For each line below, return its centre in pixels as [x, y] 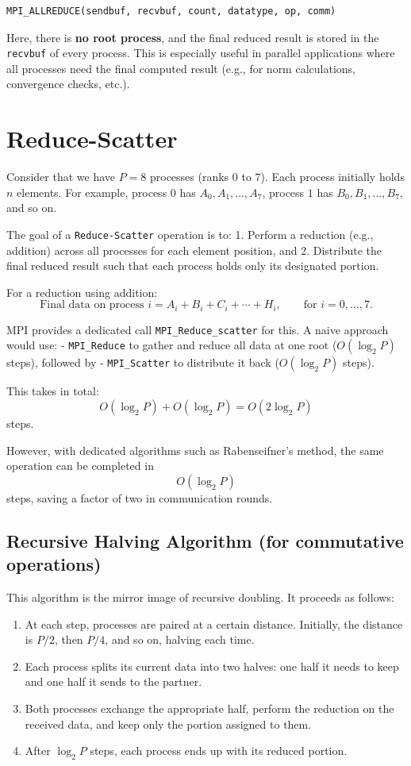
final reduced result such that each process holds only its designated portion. [193, 266]
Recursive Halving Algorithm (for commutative [205, 540]
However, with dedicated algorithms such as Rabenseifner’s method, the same [195, 450]
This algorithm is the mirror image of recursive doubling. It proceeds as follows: [200, 597]
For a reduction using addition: [82, 292]
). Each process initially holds [332, 177]
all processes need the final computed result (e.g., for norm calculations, [181, 68]
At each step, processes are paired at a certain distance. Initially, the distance [214, 624]
